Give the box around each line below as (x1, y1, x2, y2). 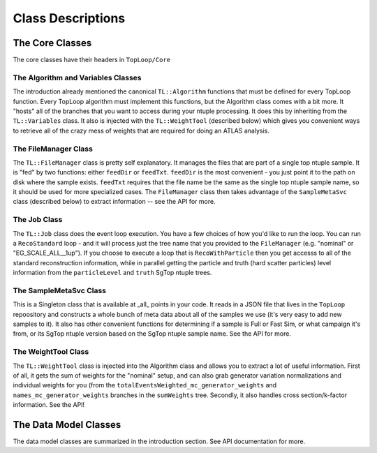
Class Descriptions (13, 10, 126, 26)
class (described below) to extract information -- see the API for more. (13, 198, 216, 206)
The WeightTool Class (13, 347, 89, 357)
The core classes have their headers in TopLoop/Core (13, 56, 171, 64)
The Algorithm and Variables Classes (13, 73, 142, 82)
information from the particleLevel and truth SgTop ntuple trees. (13, 269, 212, 277)
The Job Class (13, 215, 63, 225)
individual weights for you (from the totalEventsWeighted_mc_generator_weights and (13, 381, 277, 389)
